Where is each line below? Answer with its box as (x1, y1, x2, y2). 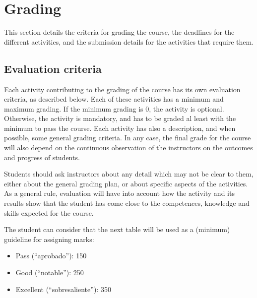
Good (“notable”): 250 (15, 267, 84, 278)
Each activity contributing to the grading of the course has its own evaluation (4, 84, 241, 94)
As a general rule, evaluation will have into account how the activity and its (4, 188, 235, 198)
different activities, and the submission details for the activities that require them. (4, 36, 254, 47)
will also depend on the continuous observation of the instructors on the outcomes (4, 142, 253, 153)
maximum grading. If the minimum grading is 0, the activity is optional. (4, 103, 224, 114)
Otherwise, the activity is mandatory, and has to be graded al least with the (4, 113, 236, 123)
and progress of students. (4, 152, 80, 162)
